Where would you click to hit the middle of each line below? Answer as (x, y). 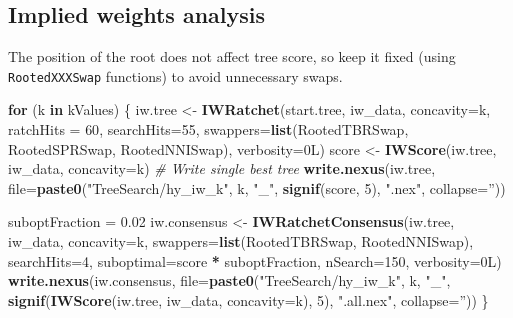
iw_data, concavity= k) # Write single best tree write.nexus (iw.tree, (222, 168)
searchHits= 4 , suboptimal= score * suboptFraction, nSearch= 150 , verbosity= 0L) (255, 260)
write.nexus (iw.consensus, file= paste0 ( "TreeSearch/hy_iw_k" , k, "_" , (229, 280)
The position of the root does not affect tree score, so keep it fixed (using (232, 56)
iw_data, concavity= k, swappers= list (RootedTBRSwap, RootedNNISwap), (241, 241)
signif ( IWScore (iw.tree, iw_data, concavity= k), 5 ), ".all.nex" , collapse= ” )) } (248, 299)
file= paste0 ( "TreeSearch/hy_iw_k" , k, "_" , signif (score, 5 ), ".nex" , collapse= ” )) (257, 187)
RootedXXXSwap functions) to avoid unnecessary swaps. (175, 75)
